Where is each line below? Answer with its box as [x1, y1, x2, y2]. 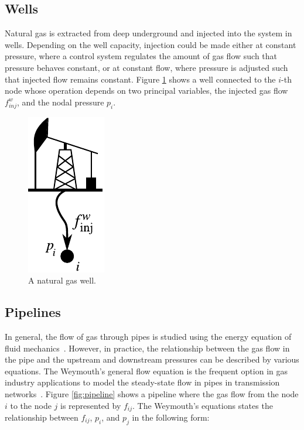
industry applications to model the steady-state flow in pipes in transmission [5, 376, 280, 388]
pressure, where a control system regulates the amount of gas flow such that [5, 50, 278, 62]
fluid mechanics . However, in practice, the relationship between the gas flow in [5, 342, 290, 354]
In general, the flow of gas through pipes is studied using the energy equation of [5, 330, 292, 342]
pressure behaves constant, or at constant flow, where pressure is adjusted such [5, 61, 288, 73]
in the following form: [132, 411, 210, 423]
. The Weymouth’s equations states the [132, 399, 273, 411]
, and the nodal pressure [16, 95, 104, 108]
